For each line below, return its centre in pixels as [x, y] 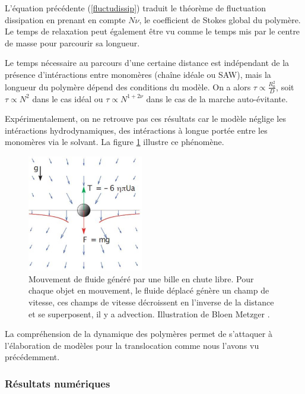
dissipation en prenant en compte [65, 19]
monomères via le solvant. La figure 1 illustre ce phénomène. [115, 142]
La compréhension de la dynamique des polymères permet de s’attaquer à [139, 334]
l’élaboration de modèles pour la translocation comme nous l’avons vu [132, 345]
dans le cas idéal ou [68, 98]
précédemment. [32, 357]
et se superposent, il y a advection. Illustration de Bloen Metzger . [149, 313]
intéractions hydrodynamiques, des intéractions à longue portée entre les [136, 130]
